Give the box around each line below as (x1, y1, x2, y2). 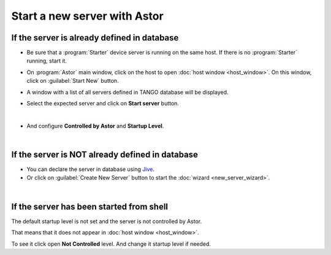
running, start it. (26, 57, 67, 64)
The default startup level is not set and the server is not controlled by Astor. (11, 218, 202, 225)
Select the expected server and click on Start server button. (26, 100, 179, 107)
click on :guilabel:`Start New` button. (26, 77, 119, 85)
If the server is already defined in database (11, 32, 179, 43)
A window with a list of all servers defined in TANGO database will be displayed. (26, 88, 229, 96)
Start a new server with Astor (11, 9, 164, 23)
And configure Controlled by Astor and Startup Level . (26, 122, 164, 129)
